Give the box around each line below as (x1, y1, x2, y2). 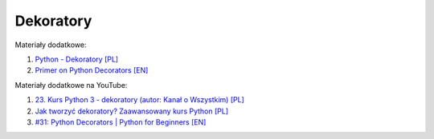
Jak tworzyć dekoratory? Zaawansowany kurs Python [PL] (35, 106, 229, 116)
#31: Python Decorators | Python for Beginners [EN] (35, 117, 207, 127)
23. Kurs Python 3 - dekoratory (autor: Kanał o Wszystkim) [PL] (35, 95, 244, 105)
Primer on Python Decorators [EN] (35, 66, 149, 75)
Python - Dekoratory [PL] (35, 54, 119, 64)
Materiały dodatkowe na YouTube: (14, 80, 128, 89)
